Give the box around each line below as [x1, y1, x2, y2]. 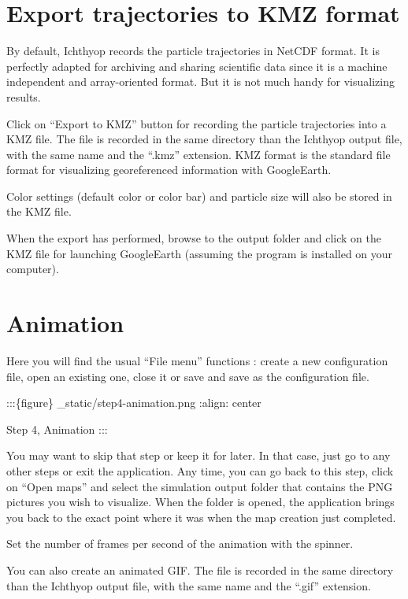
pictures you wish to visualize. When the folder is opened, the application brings [6, 494, 395, 510]
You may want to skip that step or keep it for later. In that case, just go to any [6, 447, 391, 464]
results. [6, 88, 41, 105]
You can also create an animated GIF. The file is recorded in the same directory [6, 561, 394, 578]
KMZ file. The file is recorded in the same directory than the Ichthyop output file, [6, 131, 402, 147]
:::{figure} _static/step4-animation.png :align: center [6, 394, 261, 411]
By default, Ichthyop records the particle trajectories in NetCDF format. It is [6, 43, 380, 59]
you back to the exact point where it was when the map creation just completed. [6, 508, 396, 525]
